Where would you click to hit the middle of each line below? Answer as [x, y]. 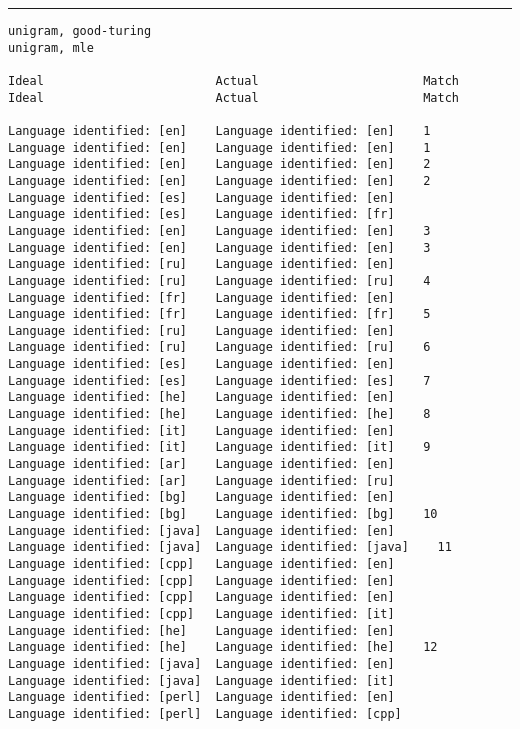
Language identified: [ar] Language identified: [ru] [201, 480]
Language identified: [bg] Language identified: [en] [201, 497]
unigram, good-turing [80, 31]
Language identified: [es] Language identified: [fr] [201, 214]
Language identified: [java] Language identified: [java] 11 [230, 547]
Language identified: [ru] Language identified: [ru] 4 [219, 280]
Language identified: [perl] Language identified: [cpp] [205, 713]
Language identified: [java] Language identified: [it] [201, 680]
